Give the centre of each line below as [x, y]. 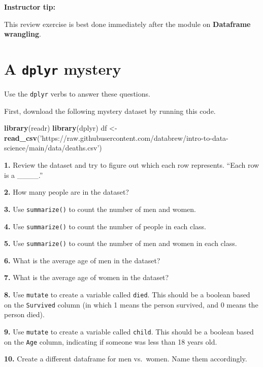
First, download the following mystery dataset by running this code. [110, 111]
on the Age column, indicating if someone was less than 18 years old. [111, 341]
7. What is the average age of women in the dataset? [87, 277]
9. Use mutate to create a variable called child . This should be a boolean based [129, 331]
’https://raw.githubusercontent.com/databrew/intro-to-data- [134, 137]
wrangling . [23, 34]
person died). [24, 314]
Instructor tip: [30, 7]
